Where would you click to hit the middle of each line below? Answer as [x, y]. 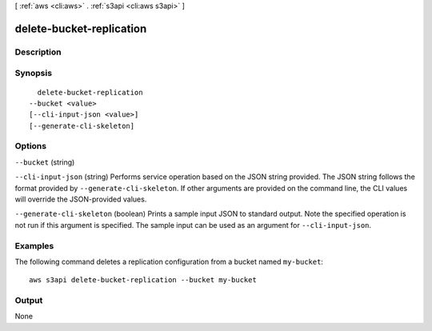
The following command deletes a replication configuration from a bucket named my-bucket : [169, 261]
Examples [34, 245]
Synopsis [33, 74]
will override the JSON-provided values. [81, 199]
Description [38, 52]
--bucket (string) [45, 162]
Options [31, 146]
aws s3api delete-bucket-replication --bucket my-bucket [143, 280]
